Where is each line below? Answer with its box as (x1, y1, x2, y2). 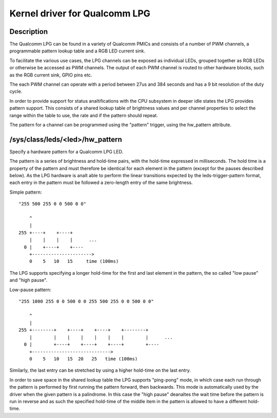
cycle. (9, 88, 23, 94)
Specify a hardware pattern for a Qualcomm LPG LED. (9, 148, 123, 155)
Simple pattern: (9, 189, 42, 195)
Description (9, 27, 48, 36)
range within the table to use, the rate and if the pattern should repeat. (9, 112, 159, 118)
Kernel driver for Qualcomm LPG (9, 8, 151, 19)
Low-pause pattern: (9, 287, 51, 293)
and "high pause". (9, 277, 48, 283)
